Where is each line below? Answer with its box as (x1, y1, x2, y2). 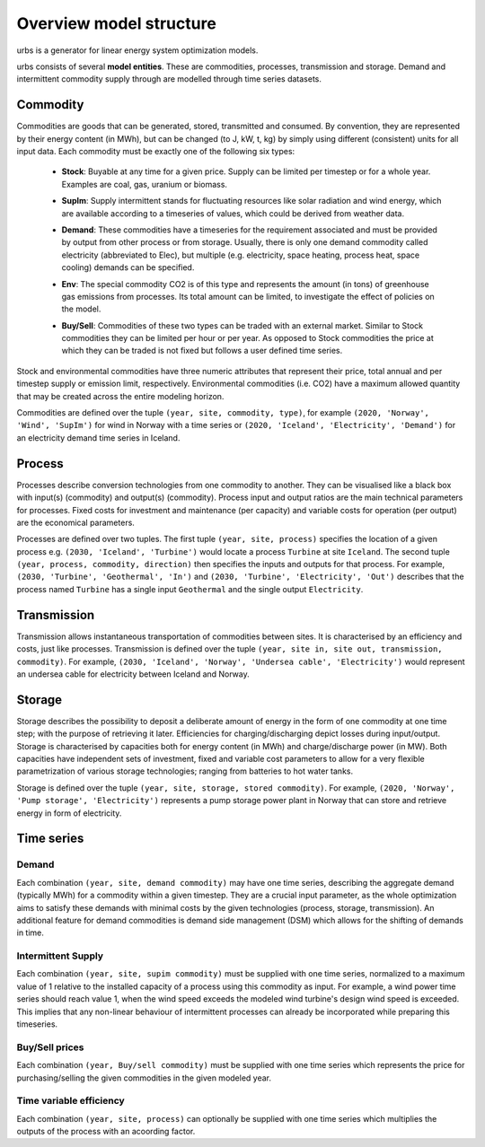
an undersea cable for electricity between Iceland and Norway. (16, 669, 251, 679)
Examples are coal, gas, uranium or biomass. (61, 179, 228, 189)
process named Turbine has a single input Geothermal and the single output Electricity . (16, 583, 364, 594)
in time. (16, 927, 45, 938)
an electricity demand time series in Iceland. (16, 432, 181, 443)
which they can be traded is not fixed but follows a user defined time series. (61, 346, 343, 356)
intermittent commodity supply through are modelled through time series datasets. (16, 74, 322, 84)
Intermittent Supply (16, 950, 103, 962)
